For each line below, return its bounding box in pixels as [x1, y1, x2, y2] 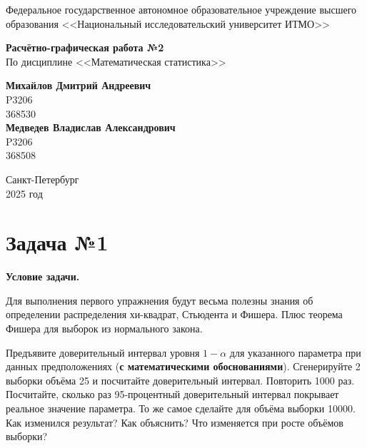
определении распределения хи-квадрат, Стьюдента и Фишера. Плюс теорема [6, 307, 343, 322]
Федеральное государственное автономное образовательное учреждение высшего [6, 2, 357, 16]
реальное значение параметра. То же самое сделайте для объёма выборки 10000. [6, 401, 356, 415]
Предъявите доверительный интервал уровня [6, 345, 200, 360]
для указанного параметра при [229, 345, 361, 360]
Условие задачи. [6, 269, 80, 284]
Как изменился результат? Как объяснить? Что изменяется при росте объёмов [6, 414, 343, 429]
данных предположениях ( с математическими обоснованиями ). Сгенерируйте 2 [6, 359, 361, 374]
